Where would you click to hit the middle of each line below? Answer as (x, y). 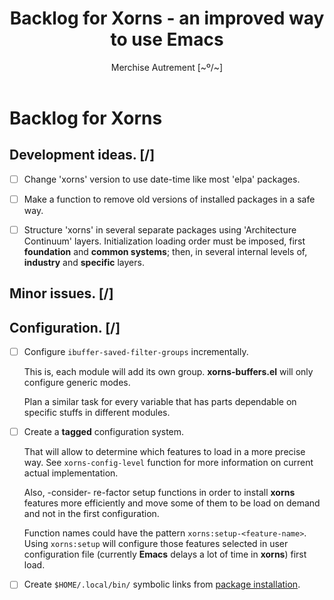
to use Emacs (167, 39)
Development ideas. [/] (82, 155)
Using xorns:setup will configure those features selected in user (156, 544)
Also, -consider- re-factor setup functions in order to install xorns (159, 493)
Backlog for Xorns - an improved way (167, 18)
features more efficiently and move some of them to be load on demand (172, 503)
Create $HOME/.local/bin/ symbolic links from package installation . (162, 584)
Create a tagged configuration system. (104, 432)
